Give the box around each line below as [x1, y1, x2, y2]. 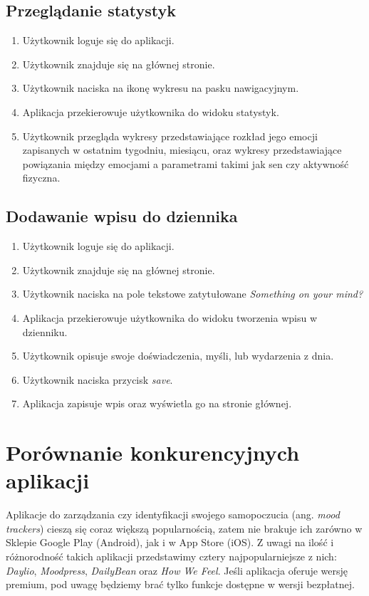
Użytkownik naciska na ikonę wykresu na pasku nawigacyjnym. [22, 80, 299, 95]
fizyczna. [22, 170, 61, 185]
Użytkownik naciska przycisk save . [22, 372, 173, 387]
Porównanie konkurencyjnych [6, 438, 300, 467]
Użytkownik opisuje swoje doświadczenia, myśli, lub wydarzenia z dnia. [22, 348, 334, 363]
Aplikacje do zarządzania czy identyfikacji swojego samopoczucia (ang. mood [6, 507, 340, 522]
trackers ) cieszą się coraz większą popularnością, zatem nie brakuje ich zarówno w [6, 521, 363, 535]
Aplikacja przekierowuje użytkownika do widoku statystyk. [22, 104, 279, 119]
